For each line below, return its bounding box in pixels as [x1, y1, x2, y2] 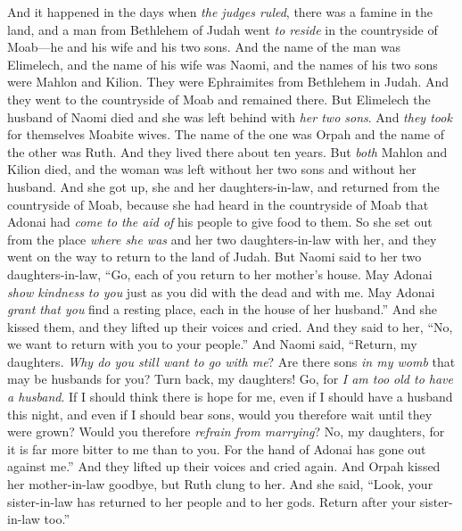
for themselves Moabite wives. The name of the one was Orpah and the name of [7, 125, 444, 144]
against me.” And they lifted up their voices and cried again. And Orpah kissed [7, 457, 441, 476]
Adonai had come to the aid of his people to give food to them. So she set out [7, 212, 433, 231]
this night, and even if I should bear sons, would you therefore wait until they [7, 404, 433, 423]
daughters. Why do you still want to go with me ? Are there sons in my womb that [7, 352, 456, 370]
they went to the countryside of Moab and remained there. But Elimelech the [7, 89, 431, 108]
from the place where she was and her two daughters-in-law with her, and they [7, 229, 437, 248]
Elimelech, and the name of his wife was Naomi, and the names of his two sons [7, 54, 438, 73]
